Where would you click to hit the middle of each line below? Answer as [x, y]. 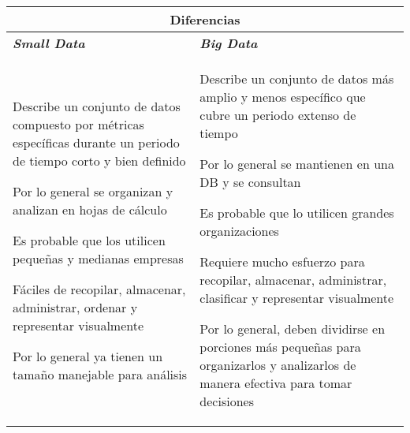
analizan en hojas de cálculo [90, 209]
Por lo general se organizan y [93, 191]
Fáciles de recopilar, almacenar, [99, 289]
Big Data [229, 43]
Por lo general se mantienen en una [297, 164]
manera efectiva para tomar [276, 383]
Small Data [49, 43]
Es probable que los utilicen [89, 240]
